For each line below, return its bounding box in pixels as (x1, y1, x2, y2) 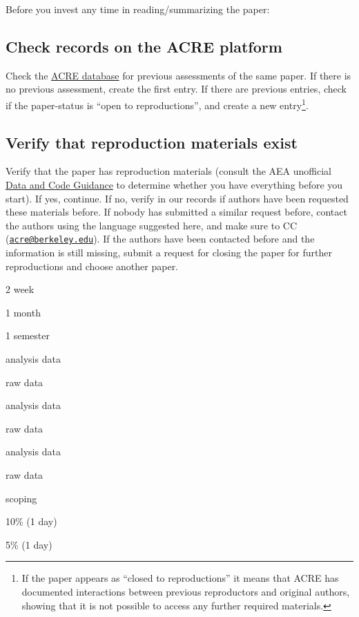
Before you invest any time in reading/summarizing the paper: (6, 2, 270, 16)
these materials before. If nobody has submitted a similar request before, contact (6, 205, 347, 219)
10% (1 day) (6, 514, 57, 529)
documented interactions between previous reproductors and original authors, (21, 584, 350, 598)
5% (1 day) (6, 537, 52, 551)
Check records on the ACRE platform (6, 35, 282, 57)
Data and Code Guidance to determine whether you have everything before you (6, 178, 343, 192)
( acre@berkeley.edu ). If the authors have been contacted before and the (6, 231, 315, 246)
